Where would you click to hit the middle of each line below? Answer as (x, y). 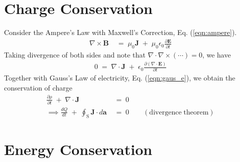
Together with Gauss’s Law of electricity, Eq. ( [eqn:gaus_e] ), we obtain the (120, 78)
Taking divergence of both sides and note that (75, 55)
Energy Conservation (78, 149)
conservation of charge (38, 87)
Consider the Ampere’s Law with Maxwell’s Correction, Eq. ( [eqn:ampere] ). (121, 32)
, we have (216, 55)
